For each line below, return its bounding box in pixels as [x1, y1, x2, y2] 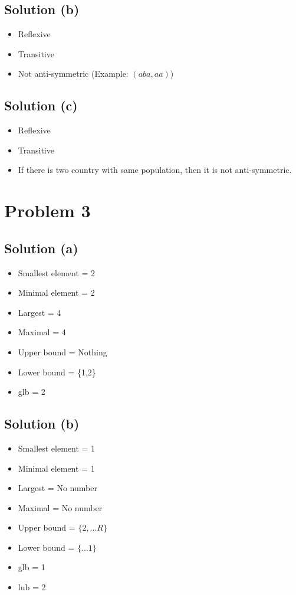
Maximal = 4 [18, 326, 66, 338]
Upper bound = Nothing [18, 345, 107, 358]
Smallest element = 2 [18, 266, 96, 279]
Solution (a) [4, 238, 78, 257]
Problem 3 [4, 198, 91, 223]
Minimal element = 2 [18, 286, 95, 299]
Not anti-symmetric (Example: [18, 67, 129, 80]
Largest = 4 [18, 306, 61, 318]
